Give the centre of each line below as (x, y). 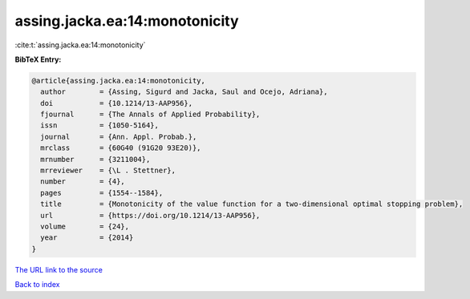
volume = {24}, (85, 226)
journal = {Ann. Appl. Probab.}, (119, 137)
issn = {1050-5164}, (100, 125)
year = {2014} (87, 238)
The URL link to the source (59, 269)
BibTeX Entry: (38, 59)
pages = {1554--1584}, (102, 193)
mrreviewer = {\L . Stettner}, (108, 171)
